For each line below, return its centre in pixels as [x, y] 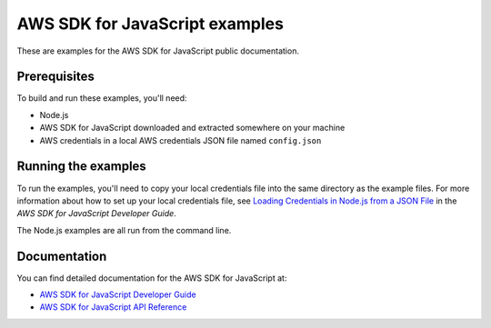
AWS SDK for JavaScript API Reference [113, 307]
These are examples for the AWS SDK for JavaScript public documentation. [158, 51]
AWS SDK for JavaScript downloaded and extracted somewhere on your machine [192, 128]
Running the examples [82, 167]
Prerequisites [55, 77]
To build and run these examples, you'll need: [102, 98]
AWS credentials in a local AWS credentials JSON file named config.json [180, 140]
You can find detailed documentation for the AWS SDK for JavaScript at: [152, 278]
